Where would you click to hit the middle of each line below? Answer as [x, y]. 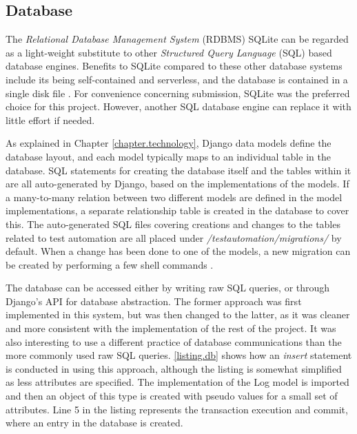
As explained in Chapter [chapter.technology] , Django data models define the [169, 143]
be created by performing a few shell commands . [110, 264]
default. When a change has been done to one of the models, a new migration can [178, 251]
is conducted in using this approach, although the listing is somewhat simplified [174, 368]
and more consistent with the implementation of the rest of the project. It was [171, 328]
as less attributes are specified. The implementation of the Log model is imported [177, 382]
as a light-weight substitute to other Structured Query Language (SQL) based [169, 52]
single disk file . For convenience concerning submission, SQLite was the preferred [178, 93]
